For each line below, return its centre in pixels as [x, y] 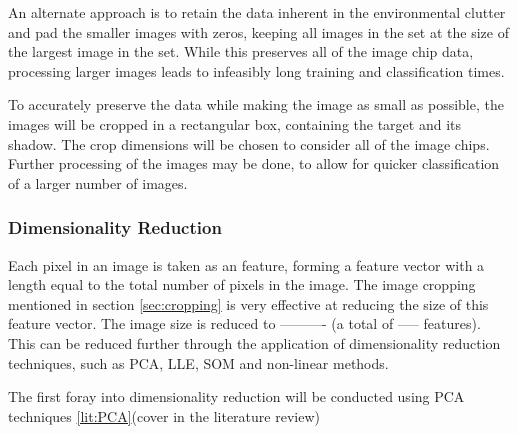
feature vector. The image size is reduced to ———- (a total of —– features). [244, 323]
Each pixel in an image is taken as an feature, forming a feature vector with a [246, 264]
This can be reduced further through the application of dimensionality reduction [254, 342]
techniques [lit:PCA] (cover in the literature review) [164, 415]
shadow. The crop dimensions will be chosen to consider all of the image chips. [249, 143]
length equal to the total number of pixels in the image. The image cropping [242, 284]
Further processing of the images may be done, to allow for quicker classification [254, 163]
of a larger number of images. [98, 182]
